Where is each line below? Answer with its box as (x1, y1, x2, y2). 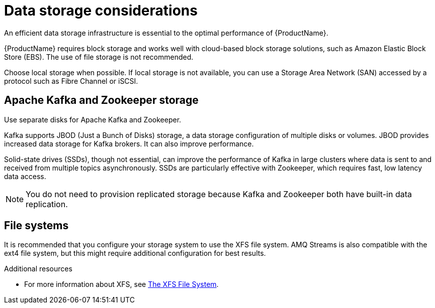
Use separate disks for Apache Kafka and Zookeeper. (4, 115, 182, 124)
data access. (4, 172, 46, 181)
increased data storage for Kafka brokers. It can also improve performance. (4, 139, 254, 148)
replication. (26, 199, 68, 209)
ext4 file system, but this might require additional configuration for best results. (4, 249, 266, 258)
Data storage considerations (4, 2, 198, 19)
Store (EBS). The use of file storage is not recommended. (4, 52, 194, 61)
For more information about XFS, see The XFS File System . (24, 280, 219, 289)
